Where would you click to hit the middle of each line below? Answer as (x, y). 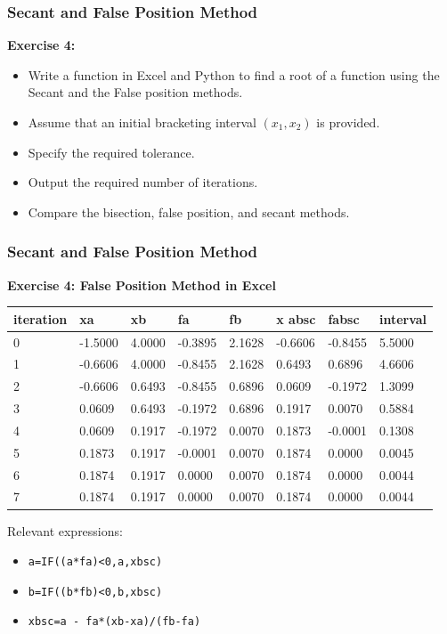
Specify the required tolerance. (111, 152)
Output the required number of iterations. (143, 182)
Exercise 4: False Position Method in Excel (142, 284)
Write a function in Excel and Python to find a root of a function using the (234, 74)
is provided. (348, 122)
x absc (296, 318)
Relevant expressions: (65, 530)
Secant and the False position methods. (135, 92)
